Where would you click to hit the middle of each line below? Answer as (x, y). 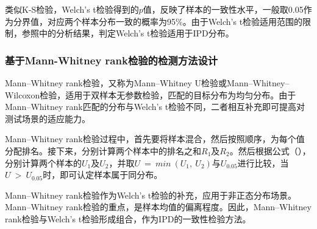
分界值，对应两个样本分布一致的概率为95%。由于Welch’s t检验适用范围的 (158, 21)
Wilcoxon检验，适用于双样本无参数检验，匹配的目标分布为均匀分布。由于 (151, 94)
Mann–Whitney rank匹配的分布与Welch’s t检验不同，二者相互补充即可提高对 (155, 107)
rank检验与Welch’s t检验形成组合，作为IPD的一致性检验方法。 (128, 218)
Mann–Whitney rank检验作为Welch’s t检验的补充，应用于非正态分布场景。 (151, 195)
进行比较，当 (263, 162)
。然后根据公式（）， (270, 150)
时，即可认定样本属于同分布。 (103, 175)
